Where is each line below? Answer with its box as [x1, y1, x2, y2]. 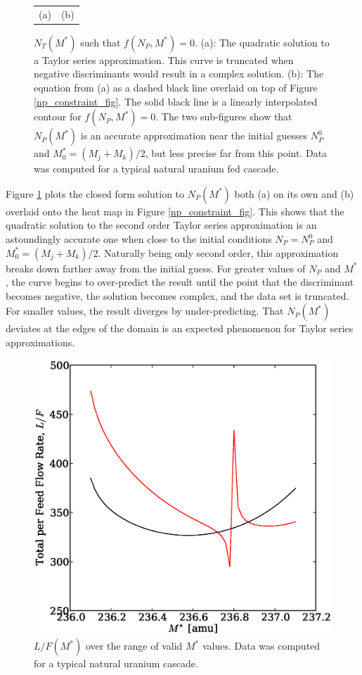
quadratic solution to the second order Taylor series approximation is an [6, 217, 317, 232]
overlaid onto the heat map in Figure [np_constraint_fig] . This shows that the [6, 203, 344, 218]
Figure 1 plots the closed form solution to [6, 186, 185, 201]
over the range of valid [85, 638, 183, 653]
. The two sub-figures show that [155, 109, 292, 124]
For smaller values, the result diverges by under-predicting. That [6, 303, 284, 318]
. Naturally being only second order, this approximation [98, 245, 339, 260]
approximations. [6, 334, 75, 349]
